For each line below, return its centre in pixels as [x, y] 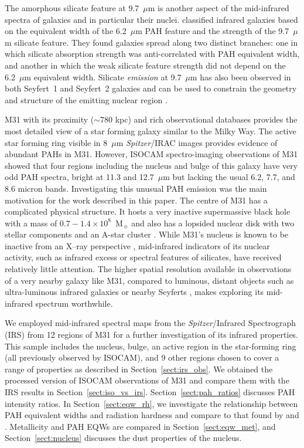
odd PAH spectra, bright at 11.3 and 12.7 [79, 177]
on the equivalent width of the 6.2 [66, 31]
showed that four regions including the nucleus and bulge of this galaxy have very [151, 165]
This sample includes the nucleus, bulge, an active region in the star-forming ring [151, 346]
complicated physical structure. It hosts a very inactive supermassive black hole [148, 211]
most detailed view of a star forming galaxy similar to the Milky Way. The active [151, 130]
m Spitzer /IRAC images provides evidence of [197, 142]
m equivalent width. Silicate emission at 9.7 [103, 77]
